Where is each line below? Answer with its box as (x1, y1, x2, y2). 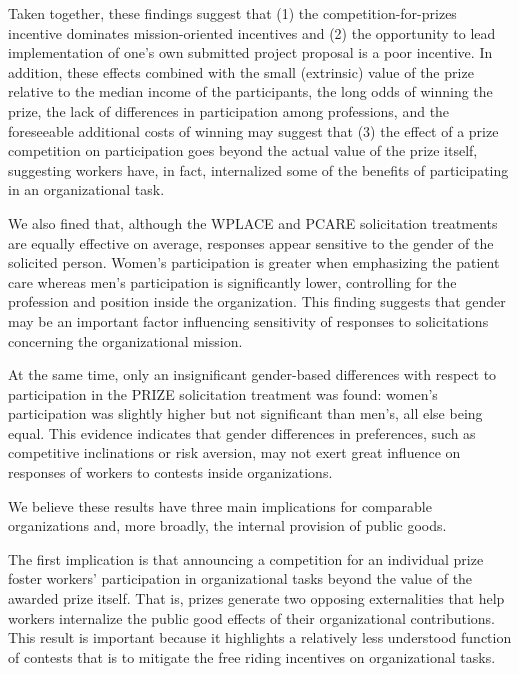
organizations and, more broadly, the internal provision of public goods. (8, 515, 447, 536)
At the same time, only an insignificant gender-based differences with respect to (8, 364, 497, 385)
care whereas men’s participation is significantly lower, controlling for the (8, 271, 457, 292)
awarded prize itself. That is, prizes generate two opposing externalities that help (8, 588, 505, 609)
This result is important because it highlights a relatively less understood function (8, 627, 512, 648)
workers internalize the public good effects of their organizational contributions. (8, 607, 495, 628)
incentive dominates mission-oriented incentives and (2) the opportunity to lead (8, 22, 496, 43)
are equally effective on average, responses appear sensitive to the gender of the (8, 232, 494, 253)
